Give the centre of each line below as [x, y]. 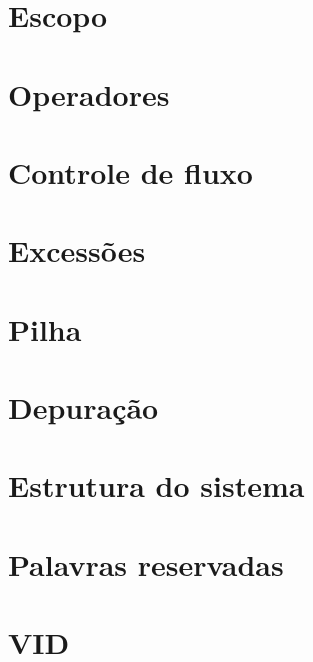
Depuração [83, 407]
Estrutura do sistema [156, 485]
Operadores [89, 93]
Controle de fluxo [130, 171]
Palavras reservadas [146, 563]
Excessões [77, 250]
